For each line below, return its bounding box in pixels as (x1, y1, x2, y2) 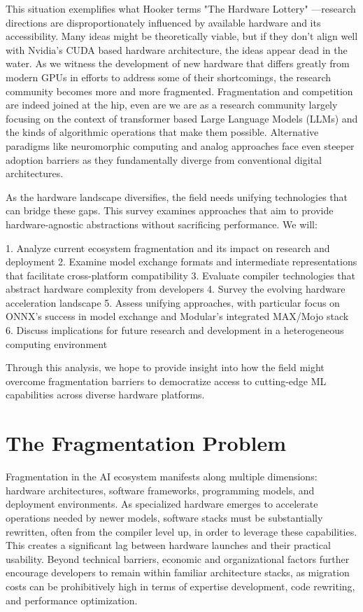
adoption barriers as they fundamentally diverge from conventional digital (6, 152, 322, 167)
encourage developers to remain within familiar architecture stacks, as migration (6, 565, 350, 580)
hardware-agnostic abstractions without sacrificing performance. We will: (6, 216, 318, 231)
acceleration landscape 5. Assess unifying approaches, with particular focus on (6, 295, 340, 310)
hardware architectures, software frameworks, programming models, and (6, 482, 315, 497)
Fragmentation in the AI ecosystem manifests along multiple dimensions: (6, 469, 318, 484)
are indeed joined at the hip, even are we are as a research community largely (6, 97, 338, 112)
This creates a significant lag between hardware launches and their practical (6, 538, 331, 552)
